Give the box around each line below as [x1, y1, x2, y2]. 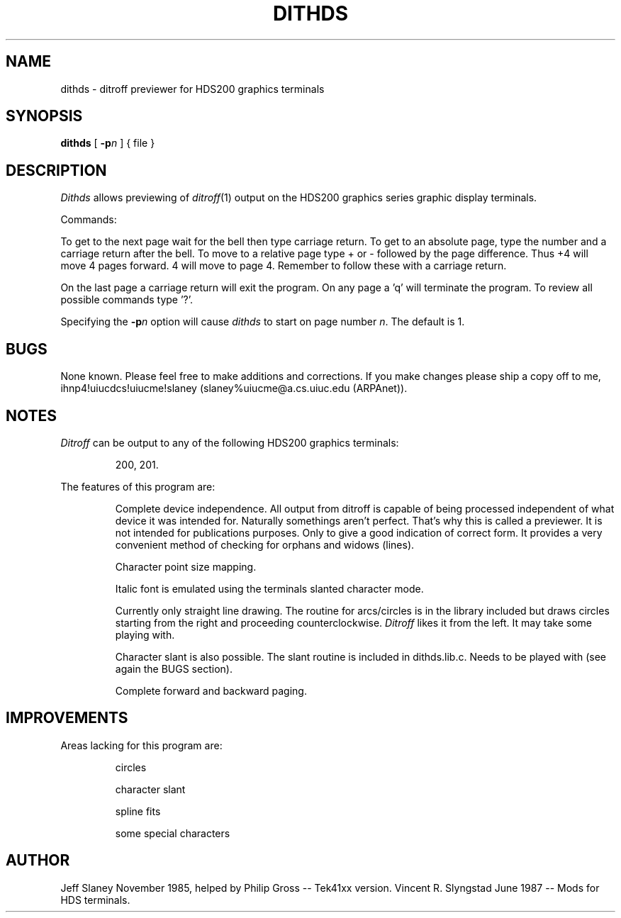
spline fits [115, 805, 161, 817]
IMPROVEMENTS [6, 709, 128, 727]
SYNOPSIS [6, 107, 83, 125]
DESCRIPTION [6, 161, 107, 179]
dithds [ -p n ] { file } [60, 137, 155, 150]
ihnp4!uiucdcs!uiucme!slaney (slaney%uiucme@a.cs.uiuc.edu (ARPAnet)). [60, 382, 408, 395]
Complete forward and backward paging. [115, 684, 307, 697]
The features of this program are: [60, 480, 216, 493]
